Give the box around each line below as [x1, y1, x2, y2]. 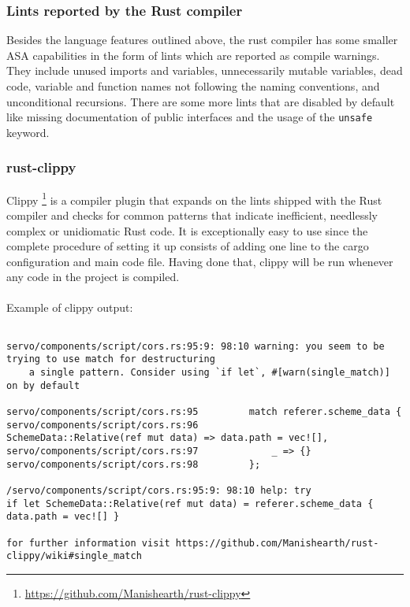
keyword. [6, 124, 50, 140]
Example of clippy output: [6, 299, 133, 316]
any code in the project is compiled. [6, 268, 180, 285]
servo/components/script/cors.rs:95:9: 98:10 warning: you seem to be [6, 340, 385, 352]
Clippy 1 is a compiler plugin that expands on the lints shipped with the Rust [6, 189, 382, 208]
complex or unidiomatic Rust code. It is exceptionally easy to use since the [6, 222, 368, 239]
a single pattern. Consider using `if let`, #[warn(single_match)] [28, 367, 390, 379]
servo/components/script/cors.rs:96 [6, 419, 199, 431]
